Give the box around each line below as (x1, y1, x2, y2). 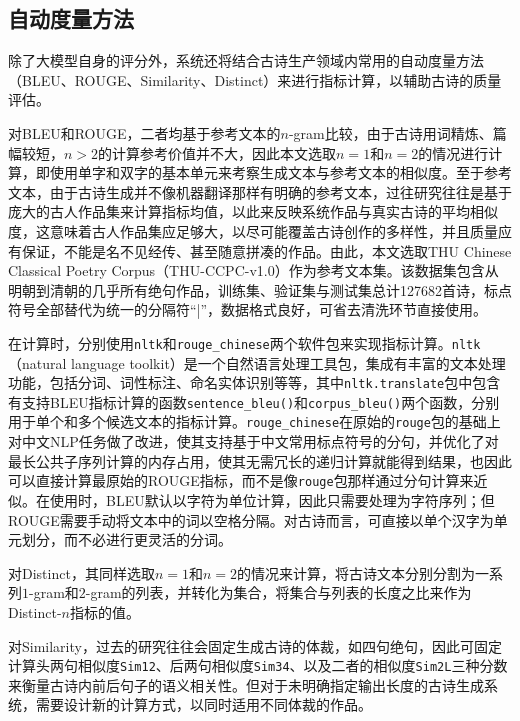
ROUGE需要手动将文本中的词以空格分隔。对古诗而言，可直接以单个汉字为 (8, 509, 494, 530)
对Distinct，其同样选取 (8, 562, 155, 583)
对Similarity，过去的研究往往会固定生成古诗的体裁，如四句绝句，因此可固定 (8, 635, 502, 656)
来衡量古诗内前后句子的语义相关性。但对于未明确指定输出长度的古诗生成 (8, 674, 484, 695)
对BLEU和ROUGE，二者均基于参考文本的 (8, 122, 281, 143)
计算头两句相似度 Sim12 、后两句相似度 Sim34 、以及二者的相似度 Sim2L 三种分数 (8, 655, 508, 676)
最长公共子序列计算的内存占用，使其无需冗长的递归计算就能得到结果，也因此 (8, 450, 512, 471)
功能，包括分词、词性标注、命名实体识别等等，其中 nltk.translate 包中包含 (8, 372, 501, 393)
